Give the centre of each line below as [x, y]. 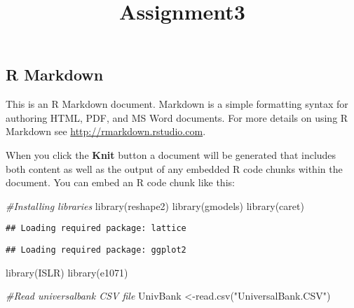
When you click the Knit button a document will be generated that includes [171, 154]
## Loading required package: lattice [96, 229]
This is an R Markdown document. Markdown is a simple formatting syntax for [177, 104]
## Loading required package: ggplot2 [96, 250]
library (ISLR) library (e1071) [67, 272]
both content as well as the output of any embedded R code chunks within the [174, 168]
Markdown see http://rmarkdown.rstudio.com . [106, 131]
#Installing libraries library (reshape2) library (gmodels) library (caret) [155, 205]
